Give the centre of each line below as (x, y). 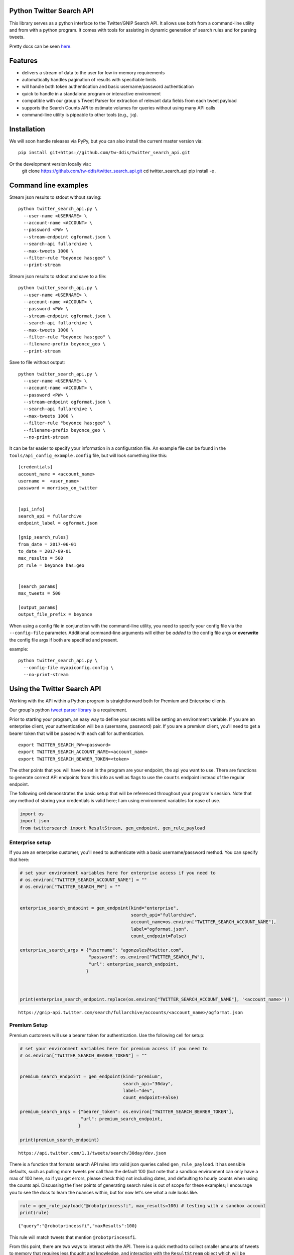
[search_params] (38, 586)
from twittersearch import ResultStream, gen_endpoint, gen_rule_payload (112, 828)
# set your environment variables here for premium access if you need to (114, 1048)
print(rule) (35, 1213)
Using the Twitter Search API (55, 688)
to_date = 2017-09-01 (45, 551)
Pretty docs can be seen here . (41, 46)
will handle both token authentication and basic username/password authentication (108, 87)
